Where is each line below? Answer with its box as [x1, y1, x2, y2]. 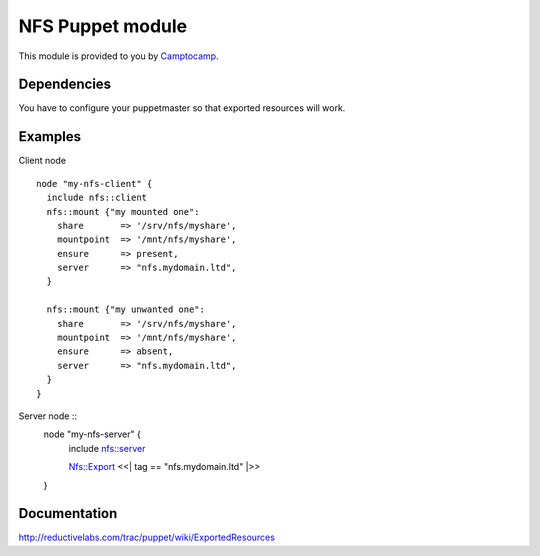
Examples [18, 128, 82, 145]
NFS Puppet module [18, 15, 188, 37]
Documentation [18, 505, 118, 522]
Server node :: [18, 410, 78, 422]
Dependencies [18, 76, 112, 93]
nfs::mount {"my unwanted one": [46, 304, 205, 315]
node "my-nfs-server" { [43, 428, 142, 440]
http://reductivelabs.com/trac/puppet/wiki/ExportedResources [18, 531, 275, 544]
